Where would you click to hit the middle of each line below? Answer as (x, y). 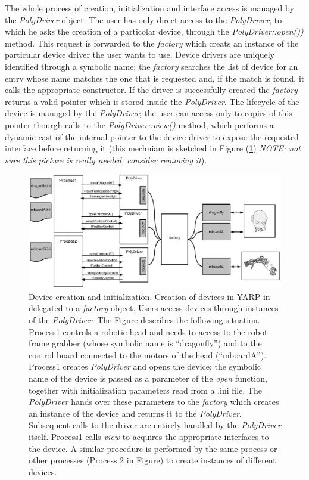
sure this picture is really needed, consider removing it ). (106, 160)
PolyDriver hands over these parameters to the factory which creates (154, 402)
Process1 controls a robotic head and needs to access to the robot (148, 331)
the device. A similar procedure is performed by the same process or (153, 448)
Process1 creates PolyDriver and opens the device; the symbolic (145, 366)
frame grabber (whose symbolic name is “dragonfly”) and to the (145, 343)
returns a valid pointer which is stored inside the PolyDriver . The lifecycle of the (152, 101)
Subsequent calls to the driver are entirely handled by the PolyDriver (155, 425)
